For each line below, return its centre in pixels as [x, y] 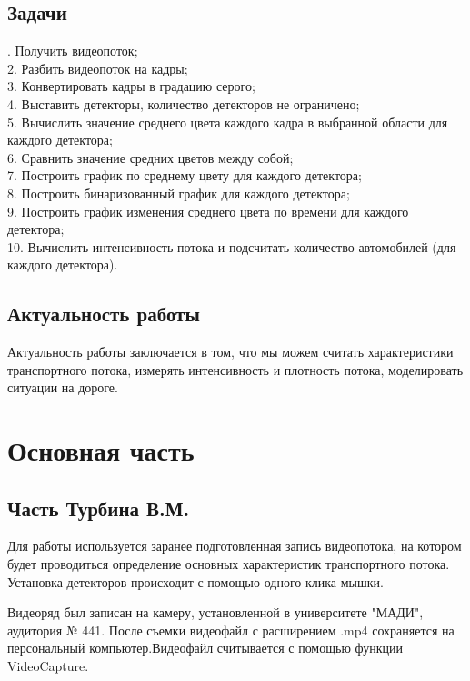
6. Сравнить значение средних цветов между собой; [150, 157]
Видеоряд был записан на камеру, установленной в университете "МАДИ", [215, 612]
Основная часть [101, 450]
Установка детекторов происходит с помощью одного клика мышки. [195, 581]
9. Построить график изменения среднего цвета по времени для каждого [208, 211]
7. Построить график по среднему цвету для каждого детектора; [185, 175]
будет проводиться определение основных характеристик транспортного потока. [229, 564]
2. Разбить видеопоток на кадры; [98, 68]
